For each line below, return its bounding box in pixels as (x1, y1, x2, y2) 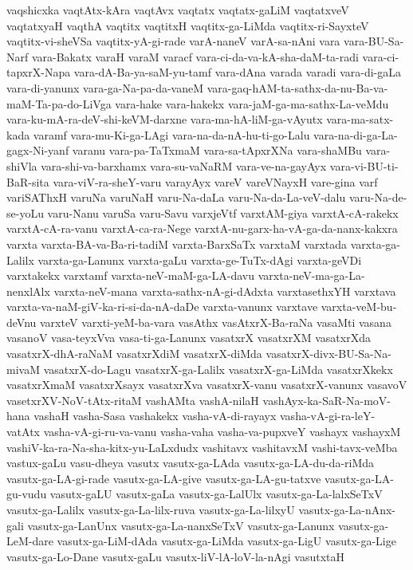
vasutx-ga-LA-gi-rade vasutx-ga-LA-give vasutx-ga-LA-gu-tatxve (6, 470, 321, 486)
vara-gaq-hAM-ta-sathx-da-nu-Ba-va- (206, 79, 388, 96)
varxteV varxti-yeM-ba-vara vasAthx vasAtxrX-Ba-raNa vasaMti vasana (40, 313, 391, 330)
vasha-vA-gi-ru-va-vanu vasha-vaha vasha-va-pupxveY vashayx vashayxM (43, 423, 401, 440)
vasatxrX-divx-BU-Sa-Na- (265, 345, 391, 362)
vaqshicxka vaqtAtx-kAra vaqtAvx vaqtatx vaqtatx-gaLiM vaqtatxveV (6, 2, 349, 18)
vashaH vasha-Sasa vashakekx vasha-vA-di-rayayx (33, 407, 277, 424)
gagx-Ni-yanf (6, 142, 69, 159)
